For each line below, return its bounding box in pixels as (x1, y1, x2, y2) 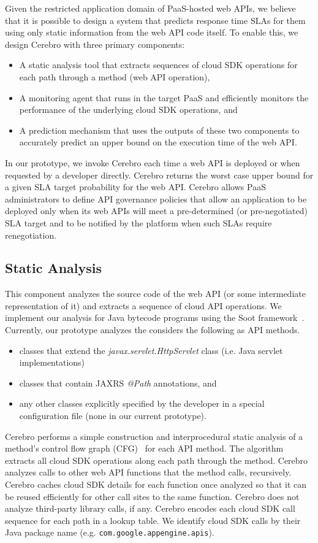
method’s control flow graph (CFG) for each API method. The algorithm (5, 442, 284, 455)
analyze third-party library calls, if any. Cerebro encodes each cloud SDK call (5, 502, 295, 515)
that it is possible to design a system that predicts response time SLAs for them (5, 13, 306, 26)
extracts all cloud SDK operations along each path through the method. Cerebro (5, 453, 308, 466)
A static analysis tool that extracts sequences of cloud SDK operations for (19, 58, 298, 71)
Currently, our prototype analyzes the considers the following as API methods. (5, 323, 300, 336)
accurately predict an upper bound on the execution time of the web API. (19, 136, 297, 148)
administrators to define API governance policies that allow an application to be (5, 192, 307, 205)
